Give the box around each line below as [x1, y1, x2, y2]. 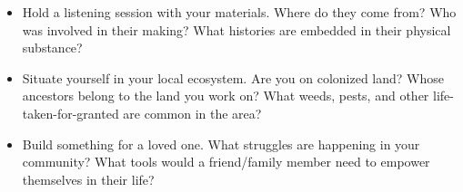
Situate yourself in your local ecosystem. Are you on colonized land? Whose [22, 68, 444, 87]
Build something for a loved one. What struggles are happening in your [22, 134, 420, 153]
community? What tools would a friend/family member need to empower [22, 152, 430, 171]
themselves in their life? [22, 169, 155, 188]
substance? [22, 38, 83, 57]
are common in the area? [123, 103, 262, 122]
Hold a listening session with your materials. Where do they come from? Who [22, 3, 457, 21]
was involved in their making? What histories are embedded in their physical [22, 20, 451, 39]
